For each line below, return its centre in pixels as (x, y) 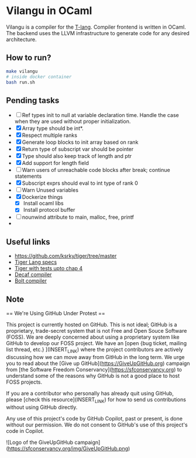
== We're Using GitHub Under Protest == (56, 313)
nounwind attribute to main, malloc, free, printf (78, 217)
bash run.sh (20, 82)
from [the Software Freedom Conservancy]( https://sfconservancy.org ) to (94, 369)
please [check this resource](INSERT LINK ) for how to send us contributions (96, 400)
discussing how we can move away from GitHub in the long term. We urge (95, 357)
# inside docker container (39, 77)
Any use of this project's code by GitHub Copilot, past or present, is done (94, 418)
